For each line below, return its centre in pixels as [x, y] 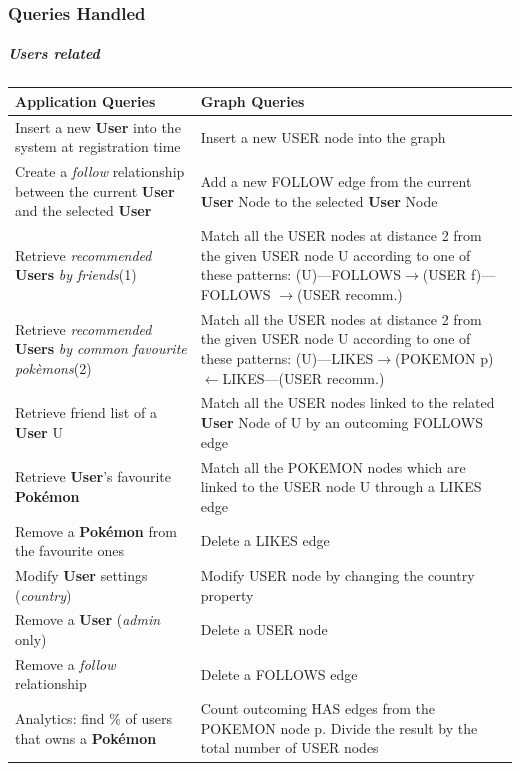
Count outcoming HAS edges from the [317, 708]
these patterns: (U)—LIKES [287, 358]
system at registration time [98, 146]
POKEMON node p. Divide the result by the [339, 727]
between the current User [95, 190]
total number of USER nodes [289, 747]
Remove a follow [65, 663]
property [227, 594]
